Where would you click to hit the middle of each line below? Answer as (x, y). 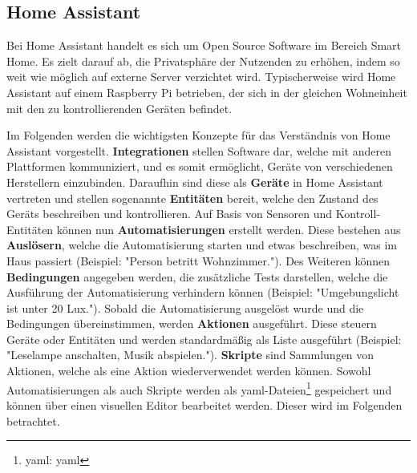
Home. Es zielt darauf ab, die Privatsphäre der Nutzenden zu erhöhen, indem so (203, 61)
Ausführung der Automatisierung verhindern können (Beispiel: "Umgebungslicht (203, 292)
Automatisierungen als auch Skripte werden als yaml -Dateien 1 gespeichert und (199, 388)
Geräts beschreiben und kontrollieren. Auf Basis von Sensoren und (170, 214)
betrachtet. (33, 420)
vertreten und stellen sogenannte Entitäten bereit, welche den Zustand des (192, 198)
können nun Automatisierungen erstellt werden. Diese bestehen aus (229, 229)
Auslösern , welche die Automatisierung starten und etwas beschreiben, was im (202, 245)
